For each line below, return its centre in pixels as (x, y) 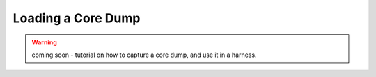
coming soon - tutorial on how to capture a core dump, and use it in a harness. (144, 55)
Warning (44, 42)
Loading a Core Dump (77, 18)
